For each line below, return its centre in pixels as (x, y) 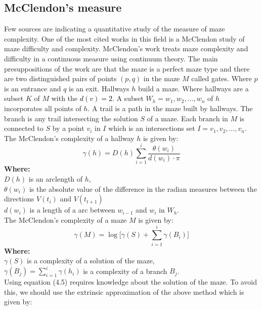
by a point (68, 128)
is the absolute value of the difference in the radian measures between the (143, 188)
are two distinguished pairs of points (60, 78)
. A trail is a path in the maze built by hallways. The (170, 108)
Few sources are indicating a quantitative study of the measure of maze (115, 29)
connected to (24, 128)
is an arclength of (56, 179)
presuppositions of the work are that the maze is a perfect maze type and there (127, 68)
